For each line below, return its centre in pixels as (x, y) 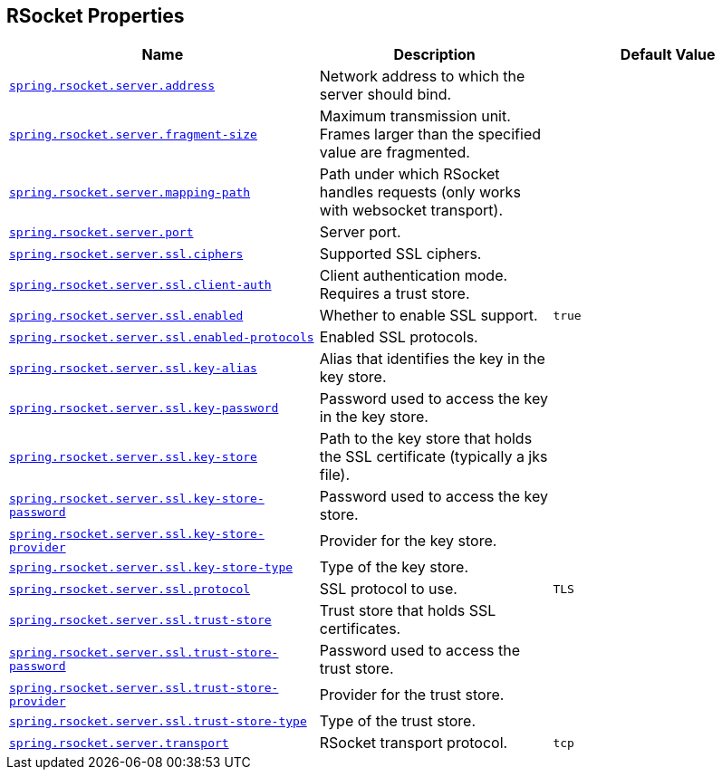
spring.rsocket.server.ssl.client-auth (140, 284)
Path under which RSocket (409, 174)
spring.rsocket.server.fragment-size (133, 134)
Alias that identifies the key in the (432, 359)
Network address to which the (422, 77)
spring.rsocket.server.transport (119, 743)
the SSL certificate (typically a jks (433, 457)
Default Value (668, 55)
